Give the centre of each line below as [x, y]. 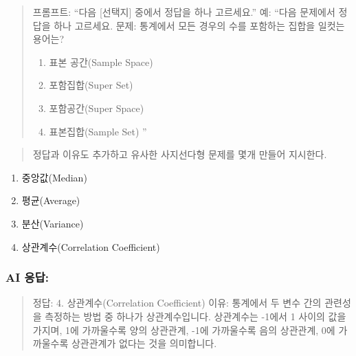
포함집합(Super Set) [91, 85]
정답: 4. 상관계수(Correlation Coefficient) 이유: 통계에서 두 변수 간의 [177, 303]
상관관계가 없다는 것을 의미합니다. [144, 343]
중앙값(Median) [54, 177]
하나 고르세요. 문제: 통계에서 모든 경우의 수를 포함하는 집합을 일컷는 [199, 25]
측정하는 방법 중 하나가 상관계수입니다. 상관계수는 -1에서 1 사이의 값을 [196, 316]
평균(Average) [51, 200]
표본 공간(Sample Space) [101, 62]
